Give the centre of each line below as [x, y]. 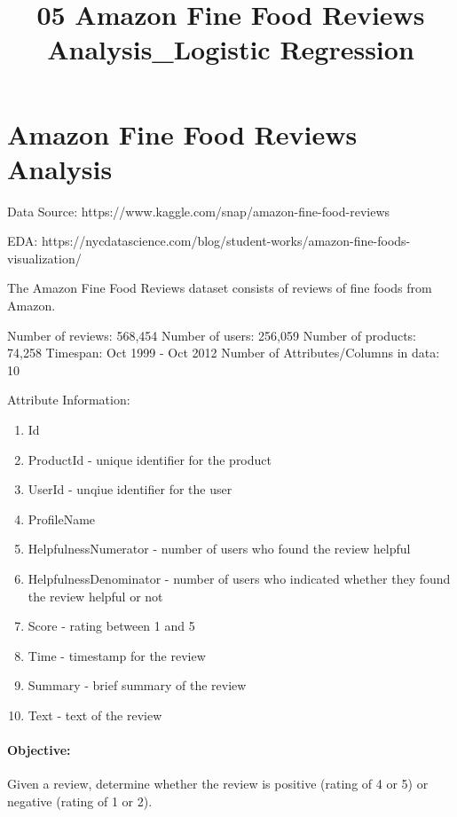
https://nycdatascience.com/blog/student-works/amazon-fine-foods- [226, 241]
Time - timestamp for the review [117, 655]
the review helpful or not [95, 596]
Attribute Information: [69, 400]
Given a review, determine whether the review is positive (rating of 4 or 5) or [218, 784]
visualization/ [44, 258]
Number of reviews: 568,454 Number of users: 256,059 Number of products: [212, 335]
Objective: [39, 750]
